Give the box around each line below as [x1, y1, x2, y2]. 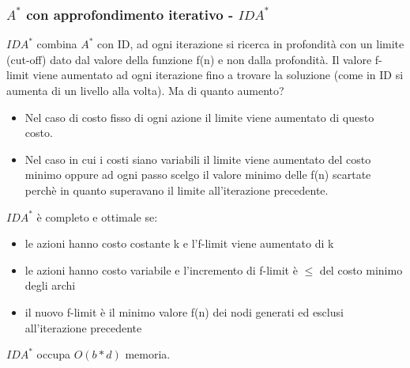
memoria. [125, 346, 171, 362]
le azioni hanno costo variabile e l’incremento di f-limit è [24, 261, 298, 278]
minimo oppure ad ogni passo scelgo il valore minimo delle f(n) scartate [24, 166, 371, 183]
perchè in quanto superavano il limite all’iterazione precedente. [24, 181, 329, 198]
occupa [36, 346, 71, 362]
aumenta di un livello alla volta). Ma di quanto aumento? [6, 82, 284, 98]
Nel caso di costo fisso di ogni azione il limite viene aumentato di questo [24, 108, 374, 125]
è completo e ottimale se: [36, 208, 158, 225]
